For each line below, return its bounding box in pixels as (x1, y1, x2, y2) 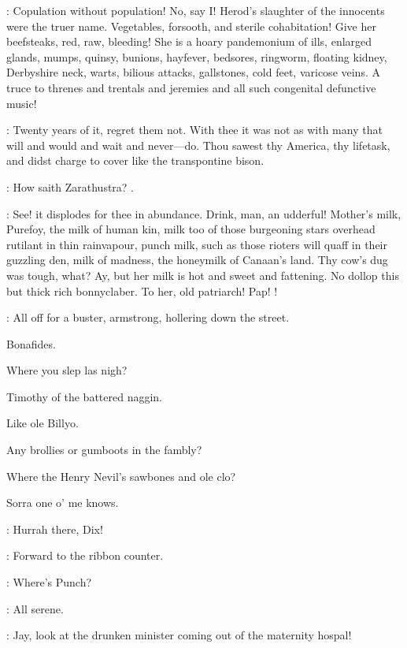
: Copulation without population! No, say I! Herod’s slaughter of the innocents (6, 2, 385, 18)
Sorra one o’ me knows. (6, 494, 119, 511)
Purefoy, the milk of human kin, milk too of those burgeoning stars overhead (6, 221, 376, 237)
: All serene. (6, 600, 64, 616)
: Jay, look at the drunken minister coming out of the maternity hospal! (6, 627, 352, 643)
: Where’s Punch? (6, 574, 92, 590)
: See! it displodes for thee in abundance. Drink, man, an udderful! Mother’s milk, (6, 205, 401, 222)
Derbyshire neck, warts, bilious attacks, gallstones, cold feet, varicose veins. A (6, 64, 380, 80)
